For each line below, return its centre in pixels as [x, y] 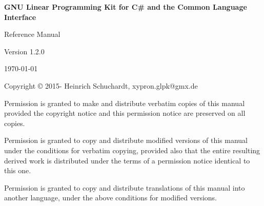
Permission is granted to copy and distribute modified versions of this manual [126, 140]
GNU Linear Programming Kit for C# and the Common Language [126, 7]
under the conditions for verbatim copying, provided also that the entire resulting [132, 150]
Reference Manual [32, 34]
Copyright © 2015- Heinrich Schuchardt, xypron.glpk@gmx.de [101, 85]
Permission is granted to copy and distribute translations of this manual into [125, 187]
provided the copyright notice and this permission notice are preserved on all [125, 113]
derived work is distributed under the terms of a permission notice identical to [127, 160]
